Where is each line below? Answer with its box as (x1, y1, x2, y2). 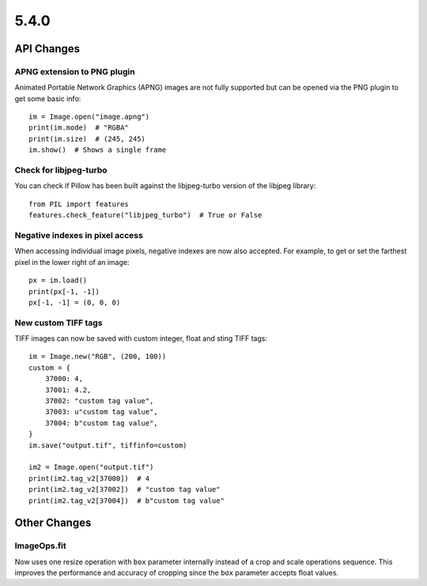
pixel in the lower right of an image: (14, 257, 130, 267)
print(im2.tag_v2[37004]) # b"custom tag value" (28, 496, 225, 505)
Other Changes (14, 516, 92, 530)
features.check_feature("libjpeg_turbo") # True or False (28, 210, 263, 220)
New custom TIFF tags (14, 317, 103, 328)
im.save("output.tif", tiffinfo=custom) (28, 440, 187, 450)
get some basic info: (14, 93, 81, 103)
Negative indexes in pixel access (14, 229, 144, 240)
